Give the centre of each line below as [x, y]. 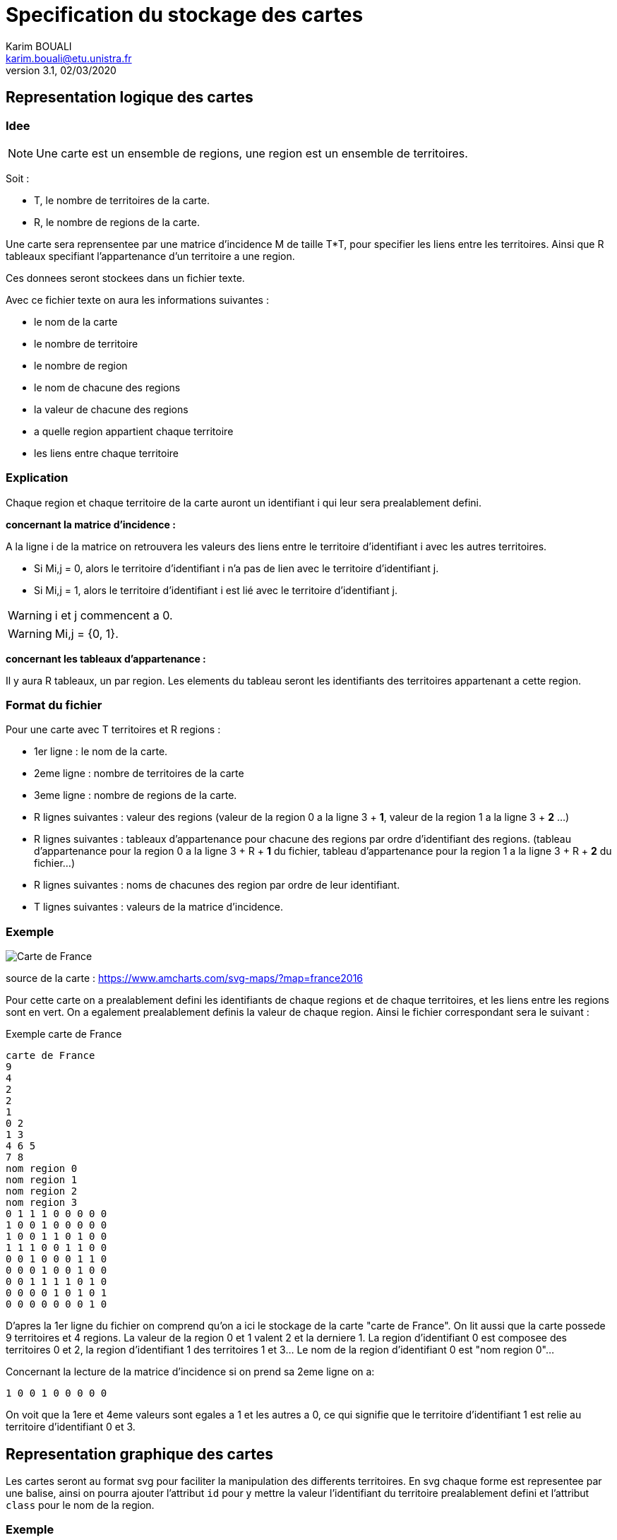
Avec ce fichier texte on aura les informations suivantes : [137, 300]
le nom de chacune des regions [107, 387]
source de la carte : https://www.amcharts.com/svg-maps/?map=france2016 [185, 978]
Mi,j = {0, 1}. [86, 633]
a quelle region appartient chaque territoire [134, 431]
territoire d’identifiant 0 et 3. [71, 1427]
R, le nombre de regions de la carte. [117, 222]
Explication [37, 478]
